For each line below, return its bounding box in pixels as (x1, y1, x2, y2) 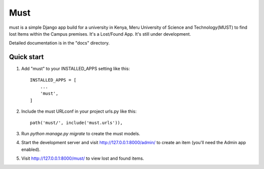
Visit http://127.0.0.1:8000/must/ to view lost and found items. (21, 155, 144, 161)
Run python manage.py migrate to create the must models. (21, 130, 140, 136)
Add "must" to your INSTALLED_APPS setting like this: (21, 66, 130, 72)
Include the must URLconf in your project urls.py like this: (21, 108, 137, 114)
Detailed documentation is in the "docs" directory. (9, 40, 110, 46)
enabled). (21, 147, 41, 152)
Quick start (9, 53, 44, 61)
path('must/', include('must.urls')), (30, 120, 123, 126)
